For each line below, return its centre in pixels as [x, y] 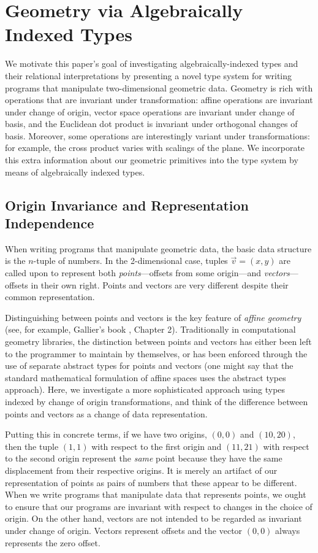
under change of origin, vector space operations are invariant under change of [150, 111]
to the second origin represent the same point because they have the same [144, 458]
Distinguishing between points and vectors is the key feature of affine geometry [153, 317]
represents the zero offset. [53, 542]
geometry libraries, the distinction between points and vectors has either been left [158, 341]
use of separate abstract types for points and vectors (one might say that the [149, 365]
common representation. [50, 297]
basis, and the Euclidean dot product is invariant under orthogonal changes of [151, 124]
